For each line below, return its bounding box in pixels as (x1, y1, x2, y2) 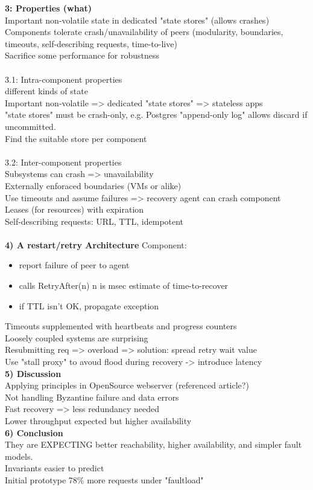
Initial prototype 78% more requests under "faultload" (5, 473, 204, 486)
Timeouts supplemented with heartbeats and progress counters (5, 320, 237, 332)
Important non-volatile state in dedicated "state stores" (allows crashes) (5, 13, 270, 26)
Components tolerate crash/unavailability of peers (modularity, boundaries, (5, 25, 283, 38)
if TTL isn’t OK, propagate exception (19, 299, 159, 312)
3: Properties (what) (5, 2, 92, 14)
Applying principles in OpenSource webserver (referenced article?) (5, 379, 249, 392)
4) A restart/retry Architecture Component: (5, 238, 187, 251)
